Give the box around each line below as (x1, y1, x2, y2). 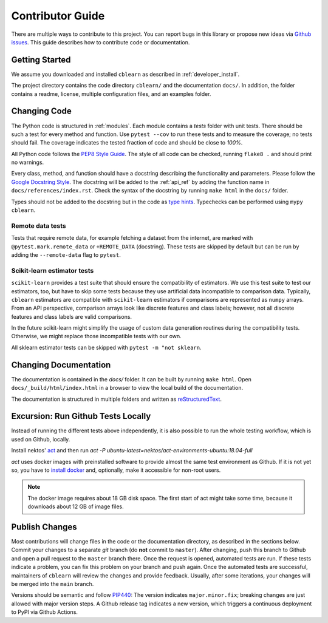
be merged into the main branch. (11, 580, 94, 588)
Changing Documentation (11, 359, 111, 370)
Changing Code (11, 106, 72, 117)
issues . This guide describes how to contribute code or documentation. (11, 38, 190, 46)
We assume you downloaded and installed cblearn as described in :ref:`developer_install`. (11, 70, 240, 78)
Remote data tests (11, 222, 66, 230)
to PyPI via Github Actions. (11, 608, 78, 616)
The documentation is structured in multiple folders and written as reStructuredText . (11, 395, 222, 403)
